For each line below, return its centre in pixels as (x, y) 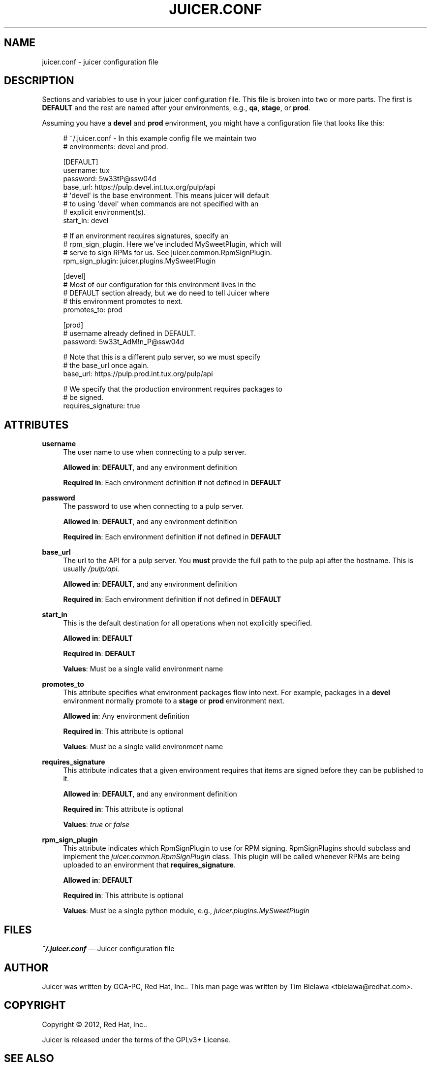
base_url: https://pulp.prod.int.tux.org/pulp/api (138, 374)
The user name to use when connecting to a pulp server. (155, 452)
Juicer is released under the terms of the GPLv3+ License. (136, 1039)
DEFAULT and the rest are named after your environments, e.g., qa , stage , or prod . (176, 108)
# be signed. (83, 398)
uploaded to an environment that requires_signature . (149, 865)
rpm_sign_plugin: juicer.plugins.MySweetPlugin (139, 261)
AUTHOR (26, 967)
